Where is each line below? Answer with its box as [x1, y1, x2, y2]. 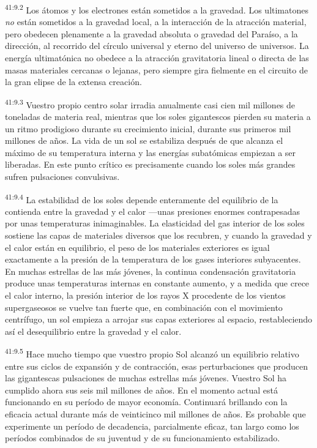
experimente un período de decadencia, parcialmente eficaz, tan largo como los [5, 419, 299, 432]
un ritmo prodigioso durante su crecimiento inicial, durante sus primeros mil [5, 122, 291, 135]
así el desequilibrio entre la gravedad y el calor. [5, 324, 182, 337]
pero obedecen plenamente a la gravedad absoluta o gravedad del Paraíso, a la [5, 27, 298, 40]
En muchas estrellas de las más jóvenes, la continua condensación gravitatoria [5, 264, 296, 277]
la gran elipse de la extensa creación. [5, 75, 142, 88]
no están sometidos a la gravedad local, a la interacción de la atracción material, [5, 15, 307, 28]
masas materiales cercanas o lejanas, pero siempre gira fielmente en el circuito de [5, 63, 308, 76]
